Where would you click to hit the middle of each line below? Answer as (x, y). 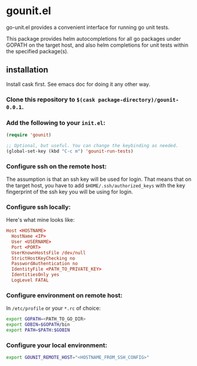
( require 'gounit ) (29, 135)
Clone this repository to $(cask (51, 99)
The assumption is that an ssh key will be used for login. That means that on (99, 179)
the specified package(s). (38, 51)
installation (27, 70)
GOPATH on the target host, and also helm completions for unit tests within (97, 45)
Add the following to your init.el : (56, 122)
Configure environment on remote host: (64, 295)
